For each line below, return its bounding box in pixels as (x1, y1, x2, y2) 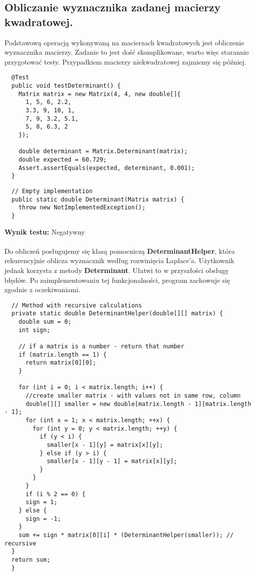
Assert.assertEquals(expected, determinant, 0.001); (18, 164, 195, 171)
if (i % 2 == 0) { (25, 490, 86, 498)
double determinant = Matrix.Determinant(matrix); (18, 148, 188, 155)
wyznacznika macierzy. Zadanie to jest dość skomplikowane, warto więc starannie (4, 47, 249, 57)
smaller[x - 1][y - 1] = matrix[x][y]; (46, 458, 177, 465)
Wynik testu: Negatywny (4, 226, 85, 237)
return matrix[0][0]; (25, 359, 96, 367)
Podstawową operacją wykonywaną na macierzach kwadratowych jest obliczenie (4, 37, 244, 47)
